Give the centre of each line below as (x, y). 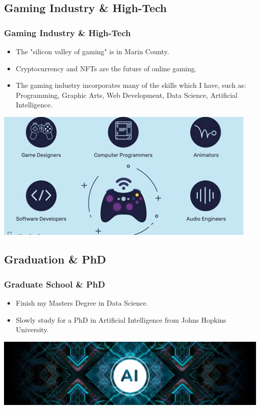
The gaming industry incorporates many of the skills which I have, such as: (131, 85)
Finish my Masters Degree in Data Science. (82, 302)
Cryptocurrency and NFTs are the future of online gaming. (106, 68)
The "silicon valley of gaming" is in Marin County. (92, 51)
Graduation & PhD (55, 259)
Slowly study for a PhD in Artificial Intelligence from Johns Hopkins (121, 319)
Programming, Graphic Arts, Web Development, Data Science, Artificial (126, 95)
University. (32, 329)
